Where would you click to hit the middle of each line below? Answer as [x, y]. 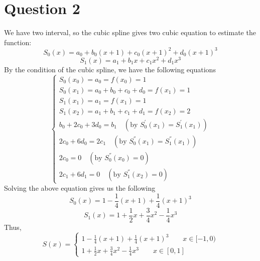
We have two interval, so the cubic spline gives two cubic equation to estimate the [130, 32]
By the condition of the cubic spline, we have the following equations [110, 69]
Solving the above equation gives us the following [80, 188]
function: [18, 42]
